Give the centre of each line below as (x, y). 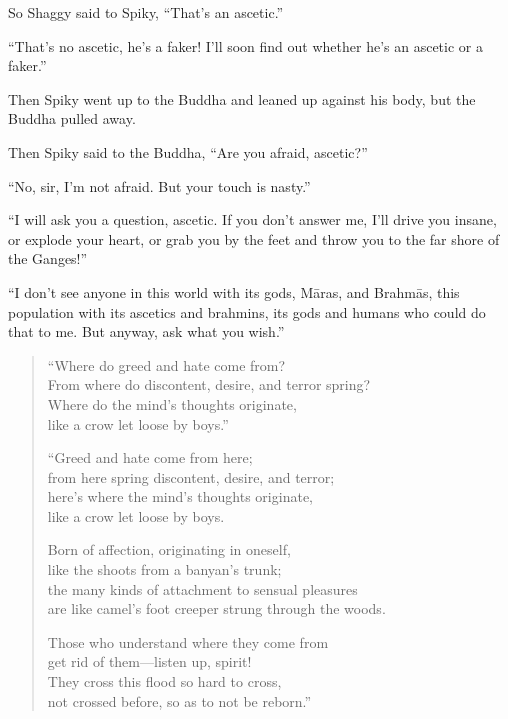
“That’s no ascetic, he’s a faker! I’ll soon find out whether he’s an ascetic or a (245, 45)
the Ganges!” (48, 258)
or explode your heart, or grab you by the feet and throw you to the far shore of (254, 238)
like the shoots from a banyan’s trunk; (164, 569)
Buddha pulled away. (72, 118)
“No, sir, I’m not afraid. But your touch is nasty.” (159, 185)
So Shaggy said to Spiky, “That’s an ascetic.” (146, 12)
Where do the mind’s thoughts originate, (172, 403)
